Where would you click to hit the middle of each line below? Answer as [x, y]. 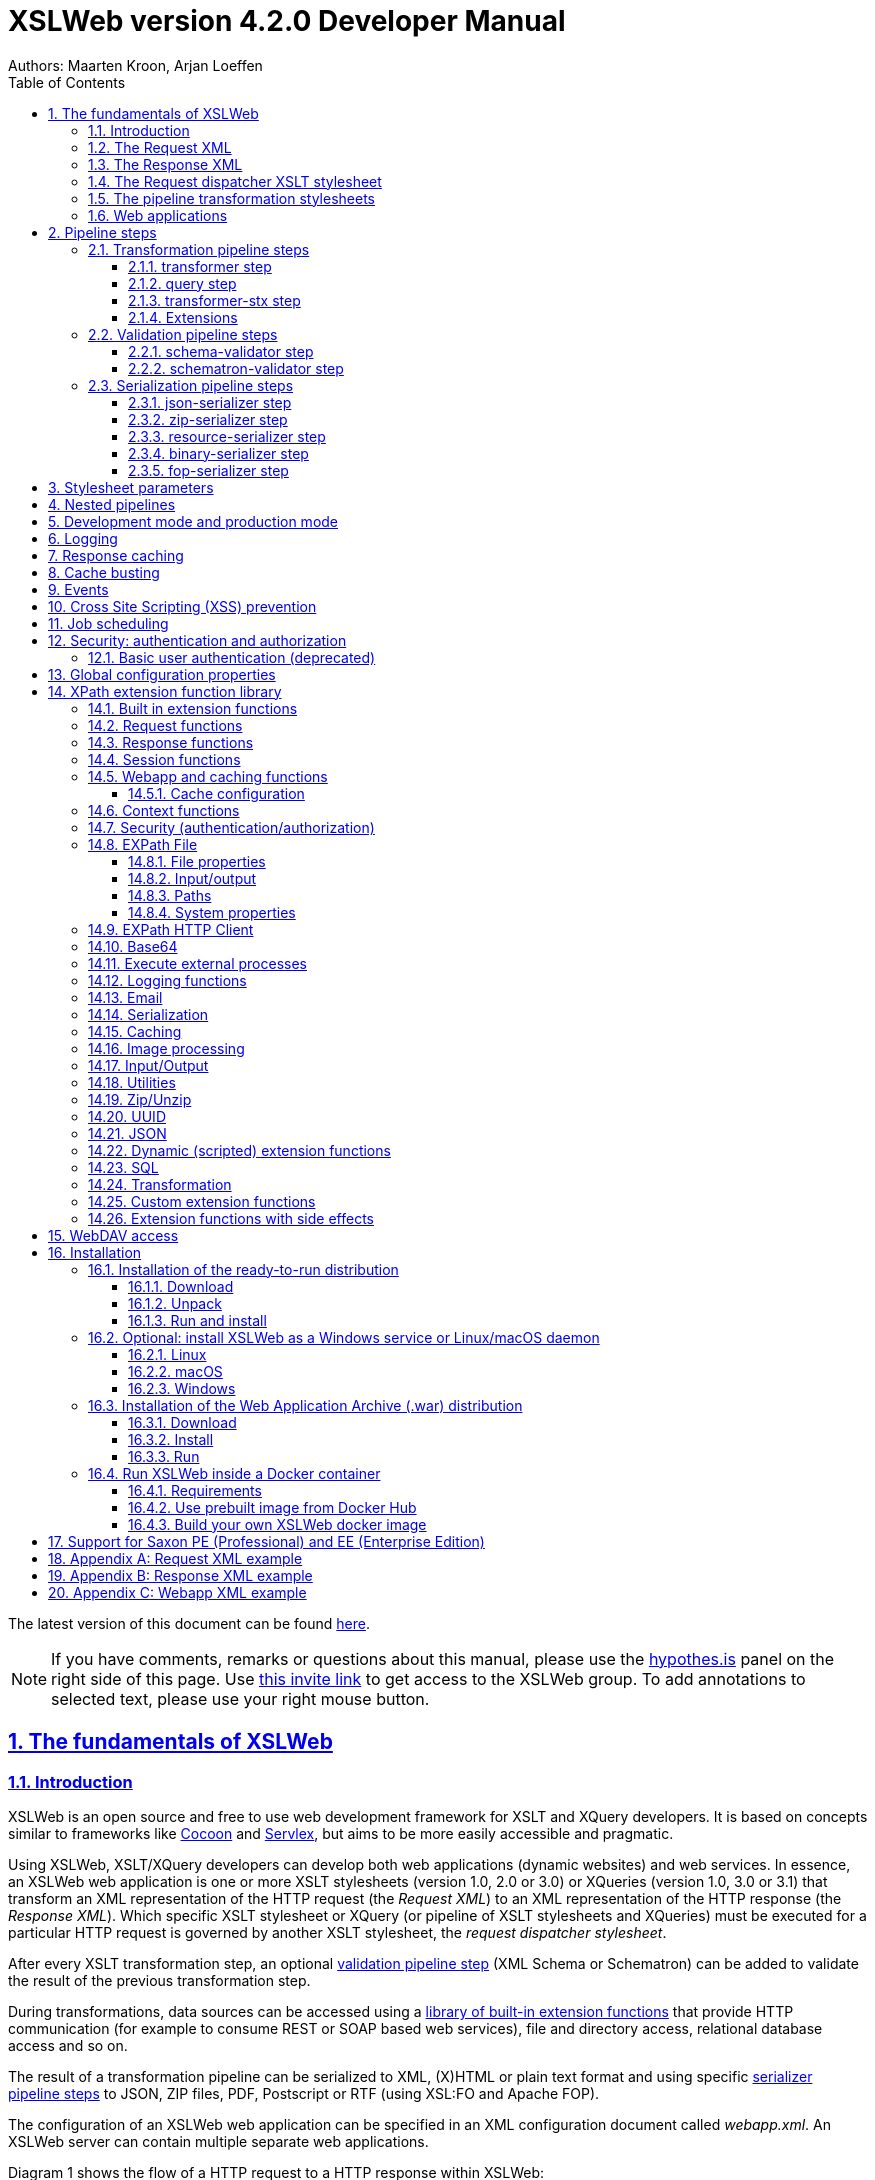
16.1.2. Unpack [175, 1303]
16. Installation [95, 1252]
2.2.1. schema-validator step [221, 351]
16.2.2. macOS [175, 1371]
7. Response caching [116, 555]
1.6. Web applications [158, 215]
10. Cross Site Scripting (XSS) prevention [182, 606]
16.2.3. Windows [182, 1388]
